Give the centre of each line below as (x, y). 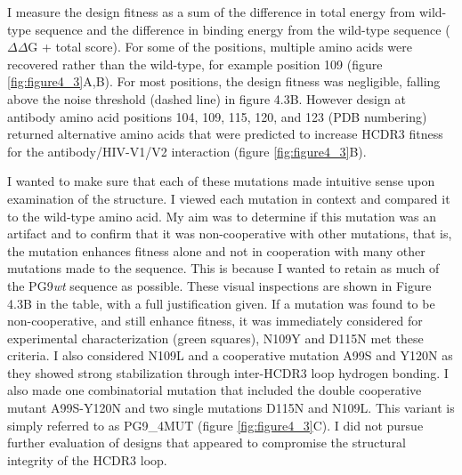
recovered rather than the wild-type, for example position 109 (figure (195, 64)
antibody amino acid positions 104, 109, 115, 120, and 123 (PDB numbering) (217, 116)
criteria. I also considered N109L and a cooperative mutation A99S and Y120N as (230, 355)
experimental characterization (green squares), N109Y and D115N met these (215, 338)
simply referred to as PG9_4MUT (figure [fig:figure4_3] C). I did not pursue (215, 425)
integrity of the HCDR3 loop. (87, 459)
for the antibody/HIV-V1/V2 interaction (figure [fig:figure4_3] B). (187, 151)
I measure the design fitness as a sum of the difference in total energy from (211, 12)
